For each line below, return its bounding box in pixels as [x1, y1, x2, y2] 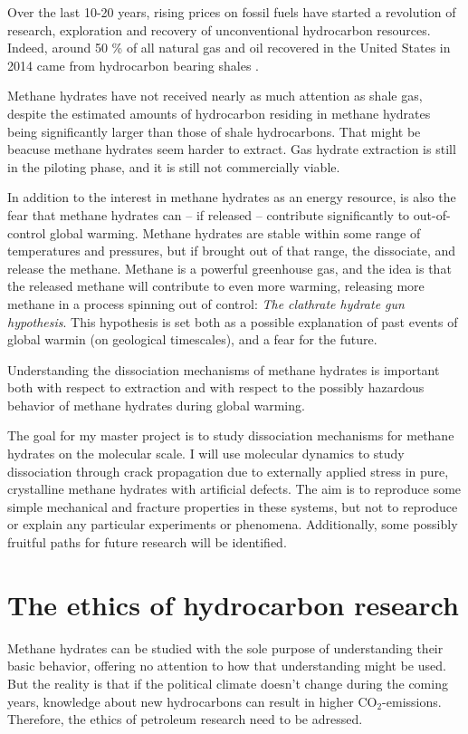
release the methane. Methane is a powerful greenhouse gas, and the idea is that [7, 258, 452, 277]
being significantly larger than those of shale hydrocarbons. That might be [7, 121, 421, 140]
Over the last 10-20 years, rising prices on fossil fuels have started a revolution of [7, 3, 456, 21]
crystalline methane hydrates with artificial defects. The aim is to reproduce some [7, 479, 462, 498]
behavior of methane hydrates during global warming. [7, 395, 305, 414]
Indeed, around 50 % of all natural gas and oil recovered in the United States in [7, 38, 451, 57]
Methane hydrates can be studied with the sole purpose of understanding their [7, 638, 444, 657]
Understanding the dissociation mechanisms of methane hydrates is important [7, 360, 440, 379]
